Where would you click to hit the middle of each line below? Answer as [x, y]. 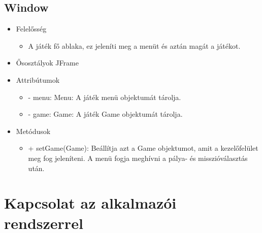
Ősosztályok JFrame [47, 63]
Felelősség [31, 29]
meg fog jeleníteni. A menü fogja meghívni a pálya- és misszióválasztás [138, 158]
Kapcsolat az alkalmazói [90, 203]
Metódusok [33, 131]
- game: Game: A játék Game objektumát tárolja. [105, 114]
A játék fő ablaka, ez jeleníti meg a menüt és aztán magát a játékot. [134, 45]
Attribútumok [38, 79]
